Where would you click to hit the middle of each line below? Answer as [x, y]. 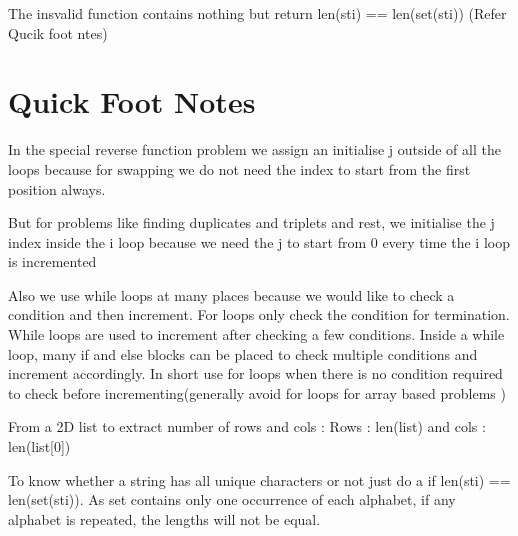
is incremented [52, 261]
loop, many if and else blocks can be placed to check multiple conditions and [243, 353]
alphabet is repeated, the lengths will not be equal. [164, 518]
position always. [57, 188]
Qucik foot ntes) [58, 32]
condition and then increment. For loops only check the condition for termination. [259, 314]
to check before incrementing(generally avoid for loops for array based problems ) [257, 392]
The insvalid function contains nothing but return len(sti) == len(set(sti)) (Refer [257, 13]
